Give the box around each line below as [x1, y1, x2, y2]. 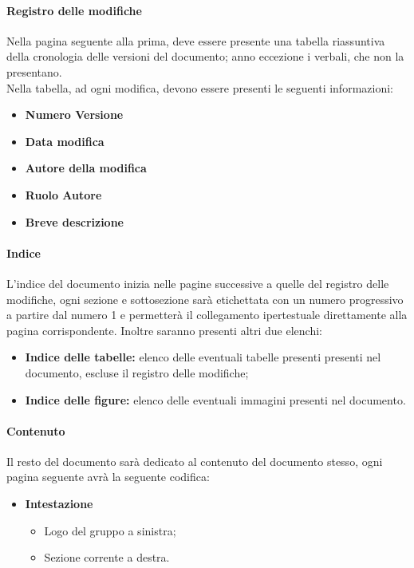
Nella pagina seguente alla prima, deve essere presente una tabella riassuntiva [6, 32, 385, 49]
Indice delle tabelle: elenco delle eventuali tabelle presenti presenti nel [25, 349, 381, 365]
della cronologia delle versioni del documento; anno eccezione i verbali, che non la [6, 48, 404, 65]
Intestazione [25, 495, 93, 512]
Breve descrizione [25, 213, 124, 230]
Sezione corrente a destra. [44, 549, 170, 566]
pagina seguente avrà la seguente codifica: [6, 468, 210, 485]
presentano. [6, 63, 62, 80]
